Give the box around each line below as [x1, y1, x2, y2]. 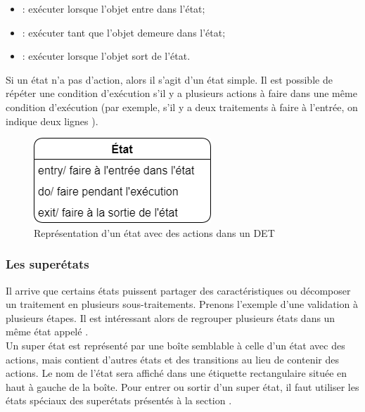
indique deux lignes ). [6, 113, 98, 128]
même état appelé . [6, 324, 89, 339]
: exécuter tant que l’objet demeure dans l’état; [22, 25, 226, 39]
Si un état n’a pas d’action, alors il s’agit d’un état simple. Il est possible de [6, 72, 333, 86]
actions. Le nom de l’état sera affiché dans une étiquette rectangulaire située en [6, 366, 347, 380]
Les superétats [6, 255, 89, 273]
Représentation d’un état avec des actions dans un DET [34, 225, 275, 240]
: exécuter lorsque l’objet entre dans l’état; [22, 1, 205, 15]
